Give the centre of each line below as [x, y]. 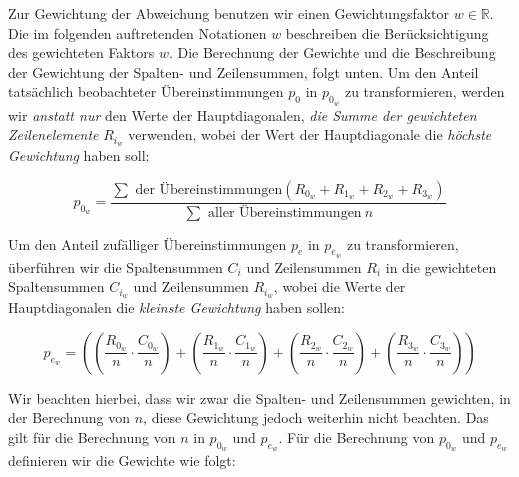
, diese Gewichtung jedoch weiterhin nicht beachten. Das [316, 417]
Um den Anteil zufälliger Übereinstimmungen [147, 243]
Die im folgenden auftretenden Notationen [137, 32]
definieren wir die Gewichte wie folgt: [122, 460]
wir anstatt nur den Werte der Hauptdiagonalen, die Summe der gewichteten [242, 114]
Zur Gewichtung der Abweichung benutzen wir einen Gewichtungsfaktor [229, 13]
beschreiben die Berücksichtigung [387, 32]
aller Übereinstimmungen [284, 212]
